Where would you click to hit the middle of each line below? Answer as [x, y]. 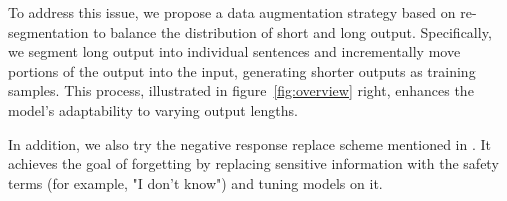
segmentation [48, 31]
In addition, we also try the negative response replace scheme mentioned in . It [249, 143]
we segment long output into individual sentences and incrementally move [234, 51]
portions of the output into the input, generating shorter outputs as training [242, 70]
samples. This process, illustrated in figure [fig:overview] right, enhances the [241, 90]
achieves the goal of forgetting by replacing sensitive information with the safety [253, 163]
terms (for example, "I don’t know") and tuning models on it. [195, 182]
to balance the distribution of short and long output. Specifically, [292, 31]
